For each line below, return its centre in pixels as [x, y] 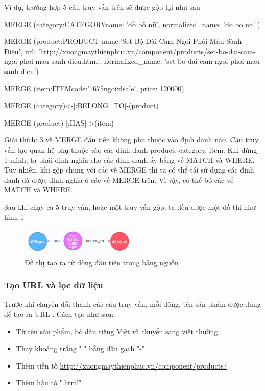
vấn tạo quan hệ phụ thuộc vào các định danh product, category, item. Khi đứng [131, 149]
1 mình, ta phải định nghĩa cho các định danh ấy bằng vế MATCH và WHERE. [129, 160]
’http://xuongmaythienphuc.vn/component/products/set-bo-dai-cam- [147, 51]
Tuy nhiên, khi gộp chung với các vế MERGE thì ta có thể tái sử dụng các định [129, 170]
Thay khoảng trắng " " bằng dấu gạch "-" [80, 348]
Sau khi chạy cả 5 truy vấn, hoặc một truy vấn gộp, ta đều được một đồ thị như [130, 206]
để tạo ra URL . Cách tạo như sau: [59, 314]
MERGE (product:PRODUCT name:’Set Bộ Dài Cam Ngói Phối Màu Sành [123, 41]
